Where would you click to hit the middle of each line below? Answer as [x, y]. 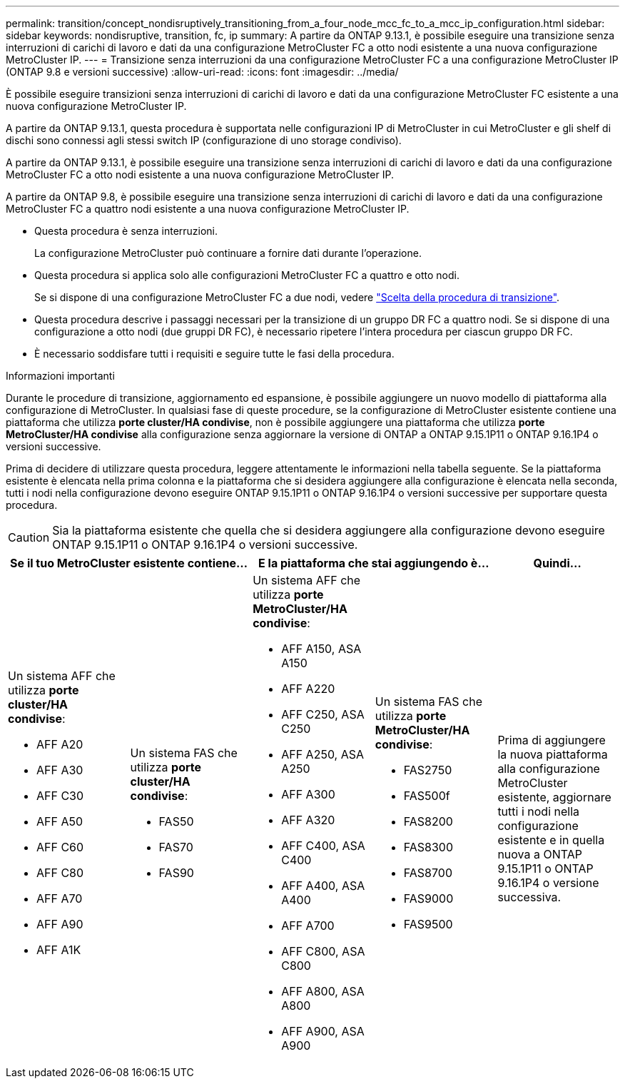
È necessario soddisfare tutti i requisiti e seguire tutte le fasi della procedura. [214, 354]
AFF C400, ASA [323, 846]
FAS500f [427, 796]
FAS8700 [428, 873]
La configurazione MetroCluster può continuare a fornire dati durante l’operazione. [228, 253]
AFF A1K [59, 950]
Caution [29, 537]
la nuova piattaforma [553, 754]
